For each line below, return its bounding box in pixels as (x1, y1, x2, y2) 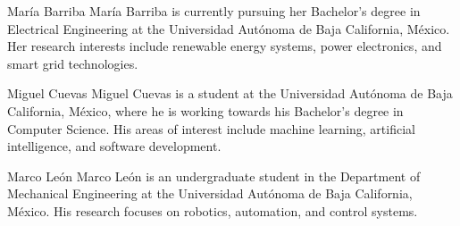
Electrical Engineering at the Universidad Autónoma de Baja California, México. (7, 19, 450, 38)
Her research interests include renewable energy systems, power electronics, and (7, 37, 442, 55)
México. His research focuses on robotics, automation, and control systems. (7, 201, 418, 220)
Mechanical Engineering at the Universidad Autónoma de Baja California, (7, 184, 413, 203)
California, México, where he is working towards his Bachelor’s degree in (7, 101, 404, 120)
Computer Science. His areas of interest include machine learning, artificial (7, 119, 415, 138)
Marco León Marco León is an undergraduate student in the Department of (7, 166, 421, 185)
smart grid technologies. (7, 54, 138, 72)
